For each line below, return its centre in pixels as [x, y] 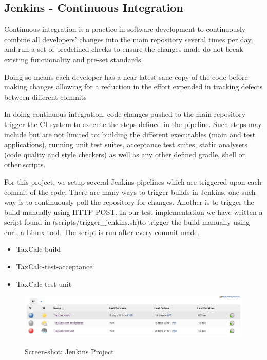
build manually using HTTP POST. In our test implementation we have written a [133, 212]
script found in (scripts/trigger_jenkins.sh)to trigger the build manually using [127, 222]
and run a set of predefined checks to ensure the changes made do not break [124, 49]
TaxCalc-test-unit [44, 284]
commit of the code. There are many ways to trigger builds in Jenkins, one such [130, 192]
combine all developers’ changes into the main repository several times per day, [129, 39]
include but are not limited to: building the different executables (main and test [130, 134]
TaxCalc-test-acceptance [54, 267]
